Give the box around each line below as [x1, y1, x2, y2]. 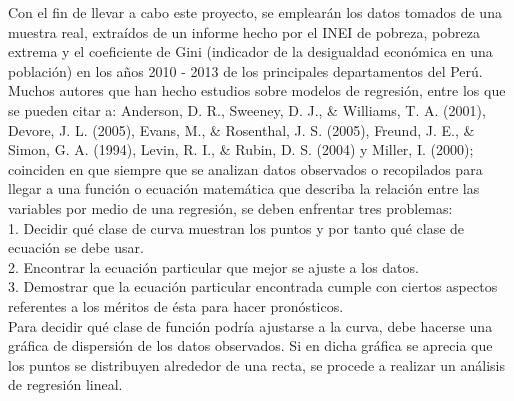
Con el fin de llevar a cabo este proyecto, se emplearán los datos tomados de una [8, 2, 502, 22]
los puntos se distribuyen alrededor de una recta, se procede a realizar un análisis [8, 354, 506, 375]
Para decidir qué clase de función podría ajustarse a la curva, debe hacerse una [8, 315, 493, 336]
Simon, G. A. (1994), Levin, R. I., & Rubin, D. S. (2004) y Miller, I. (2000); [8, 139, 474, 160]
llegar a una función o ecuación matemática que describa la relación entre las [8, 178, 480, 199]
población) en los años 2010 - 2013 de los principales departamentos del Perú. [8, 60, 483, 81]
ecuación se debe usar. [8, 237, 144, 258]
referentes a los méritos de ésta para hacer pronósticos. [8, 295, 344, 316]
